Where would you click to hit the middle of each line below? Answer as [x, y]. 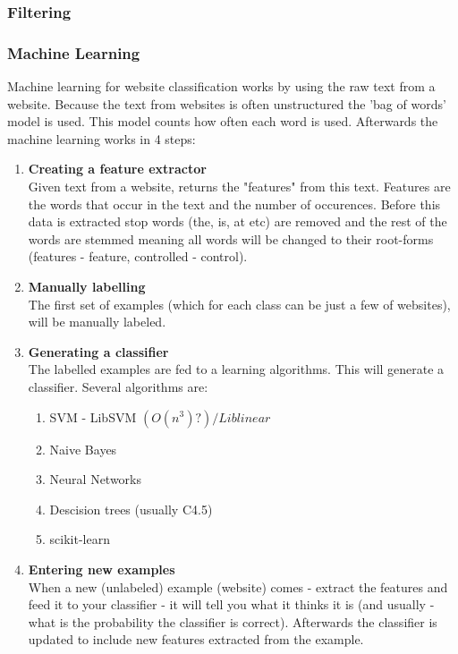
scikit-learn [80, 539]
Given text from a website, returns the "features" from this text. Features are [239, 187]
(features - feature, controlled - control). [138, 256]
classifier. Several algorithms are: [118, 386]
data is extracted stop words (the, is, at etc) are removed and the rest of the [237, 221]
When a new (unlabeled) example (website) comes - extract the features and [238, 586]
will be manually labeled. [97, 322]
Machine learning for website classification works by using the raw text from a [221, 86]
